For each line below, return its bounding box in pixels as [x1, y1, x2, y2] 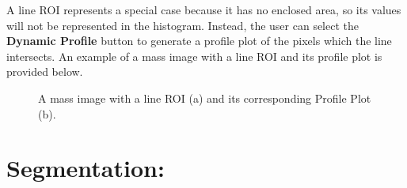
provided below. [6, 63, 83, 80]
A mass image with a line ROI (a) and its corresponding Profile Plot [38, 89, 371, 106]
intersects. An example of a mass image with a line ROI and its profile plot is [6, 47, 382, 64]
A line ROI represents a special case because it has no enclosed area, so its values [6, 2, 401, 17]
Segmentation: [6, 152, 165, 184]
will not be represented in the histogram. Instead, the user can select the [6, 17, 359, 33]
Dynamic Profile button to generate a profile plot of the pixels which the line [6, 32, 392, 49]
